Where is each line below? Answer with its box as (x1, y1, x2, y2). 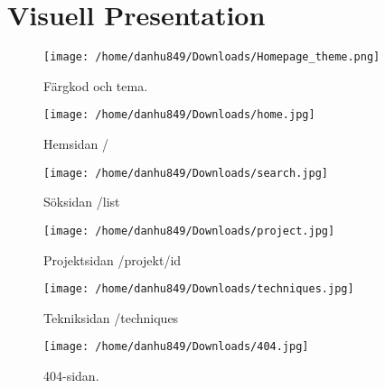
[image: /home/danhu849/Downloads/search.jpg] (43, 166, 328, 180)
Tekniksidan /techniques (43, 308, 179, 327)
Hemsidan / (43, 134, 109, 153)
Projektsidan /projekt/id (43, 250, 182, 269)
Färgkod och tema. (43, 76, 148, 95)
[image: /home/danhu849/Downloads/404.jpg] (43, 340, 309, 354)
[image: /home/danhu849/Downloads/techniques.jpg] (43, 282, 354, 296)
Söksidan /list (43, 192, 120, 211)
